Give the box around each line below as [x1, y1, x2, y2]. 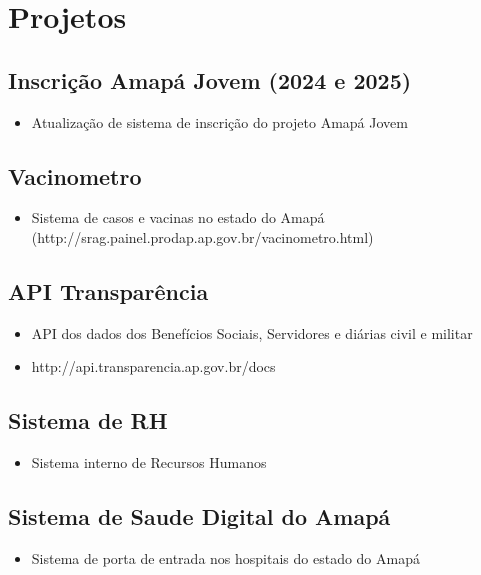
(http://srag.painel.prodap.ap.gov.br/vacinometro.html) [31, 226, 374, 247]
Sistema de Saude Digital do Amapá [8, 501, 391, 532]
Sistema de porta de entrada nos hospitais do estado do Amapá [31, 547, 420, 568]
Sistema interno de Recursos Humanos [31, 452, 267, 473]
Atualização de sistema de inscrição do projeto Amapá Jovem [31, 111, 408, 132]
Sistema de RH [8, 405, 168, 436]
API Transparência [8, 275, 209, 306]
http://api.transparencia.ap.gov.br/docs [31, 356, 276, 377]
